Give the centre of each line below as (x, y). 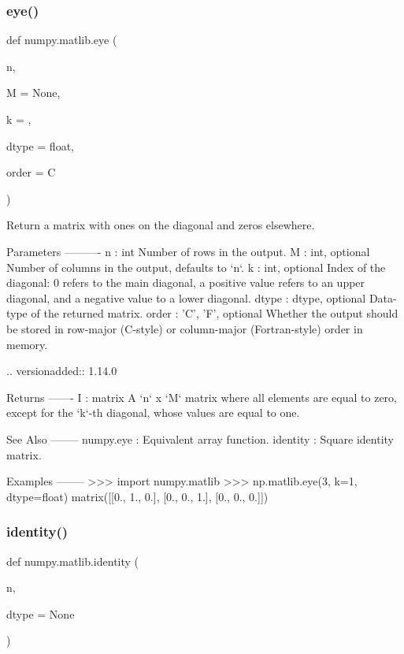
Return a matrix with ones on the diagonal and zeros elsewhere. (161, 225)
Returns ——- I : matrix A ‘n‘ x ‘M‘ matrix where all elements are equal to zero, (202, 397)
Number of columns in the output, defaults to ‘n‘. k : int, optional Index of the (196, 267)
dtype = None (41, 613)
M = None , (33, 93)
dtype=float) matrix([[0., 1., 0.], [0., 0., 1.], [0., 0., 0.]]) (137, 496)
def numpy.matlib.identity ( (73, 561)
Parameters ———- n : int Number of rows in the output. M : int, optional (188, 251)
